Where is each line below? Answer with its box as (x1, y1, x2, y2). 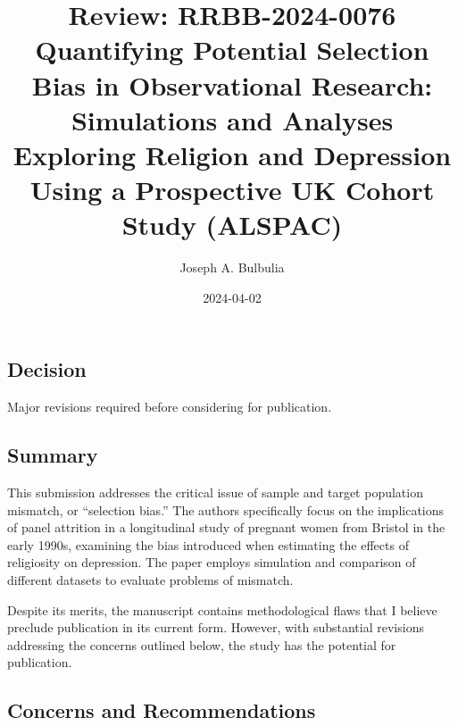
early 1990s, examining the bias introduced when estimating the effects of (7, 535, 409, 554)
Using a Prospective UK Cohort (29, 171, 435, 208)
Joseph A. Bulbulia (179, 258, 285, 277)
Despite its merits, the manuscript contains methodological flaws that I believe (7, 600, 437, 619)
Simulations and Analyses (71, 101, 394, 138)
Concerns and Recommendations (7, 697, 316, 724)
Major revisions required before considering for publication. (7, 397, 332, 416)
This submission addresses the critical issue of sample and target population (7, 483, 423, 502)
